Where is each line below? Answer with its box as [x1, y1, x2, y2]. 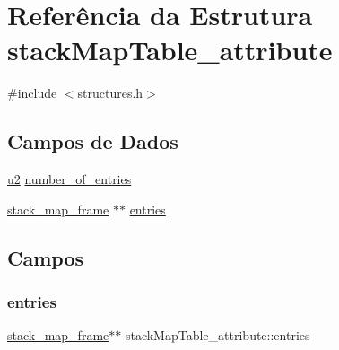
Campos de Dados [7, 127, 178, 155]
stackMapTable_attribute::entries [125, 326, 310, 345]
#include [7, 83, 57, 102]
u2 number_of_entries [7, 170, 132, 188]
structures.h [77, 83, 143, 102]
